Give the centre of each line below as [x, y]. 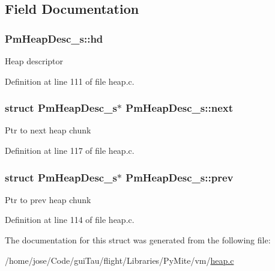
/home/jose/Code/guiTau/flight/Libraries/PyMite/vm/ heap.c [119, 260]
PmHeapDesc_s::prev [180, 177]
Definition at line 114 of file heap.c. [70, 220]
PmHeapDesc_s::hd [54, 38]
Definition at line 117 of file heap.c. [70, 150]
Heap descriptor [34, 61]
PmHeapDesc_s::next [180, 108]
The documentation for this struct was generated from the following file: [138, 240]
